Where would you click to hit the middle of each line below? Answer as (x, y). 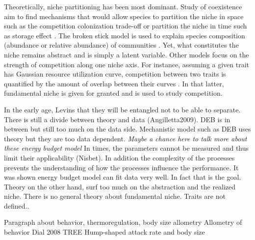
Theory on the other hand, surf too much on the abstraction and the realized (120, 186)
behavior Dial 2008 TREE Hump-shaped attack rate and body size (104, 232)
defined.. (17, 205)
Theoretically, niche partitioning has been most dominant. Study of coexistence (123, 6)
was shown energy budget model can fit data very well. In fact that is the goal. (123, 177)
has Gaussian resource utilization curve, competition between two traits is (115, 74)
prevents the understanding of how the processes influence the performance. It (121, 167)
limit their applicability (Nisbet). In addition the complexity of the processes (119, 157)
